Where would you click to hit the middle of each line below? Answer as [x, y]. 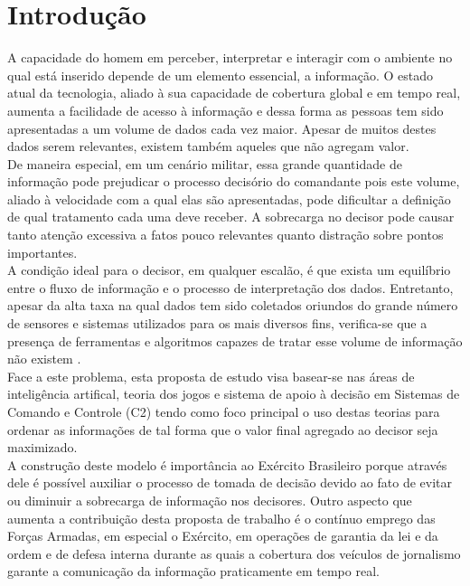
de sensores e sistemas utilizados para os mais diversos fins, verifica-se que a [217, 323]
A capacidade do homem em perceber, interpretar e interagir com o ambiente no [230, 57]
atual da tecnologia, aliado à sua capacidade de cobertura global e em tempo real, [234, 93]
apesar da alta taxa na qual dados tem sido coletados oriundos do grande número [233, 305]
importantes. [42, 252]
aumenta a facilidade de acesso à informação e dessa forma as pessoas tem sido [226, 110]
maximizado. [42, 447]
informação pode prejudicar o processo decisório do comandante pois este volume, [234, 181]
